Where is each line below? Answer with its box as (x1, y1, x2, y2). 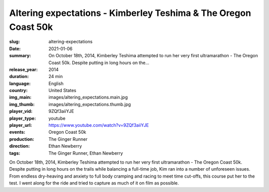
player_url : (9, 122, 32, 128)
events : (9, 129, 25, 135)
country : (9, 88, 28, 94)
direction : (9, 143, 30, 149)
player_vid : (9, 108, 32, 114)
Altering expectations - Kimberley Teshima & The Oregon (9, 7, 252, 18)
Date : (9, 45, 21, 52)
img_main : (9, 95, 32, 100)
